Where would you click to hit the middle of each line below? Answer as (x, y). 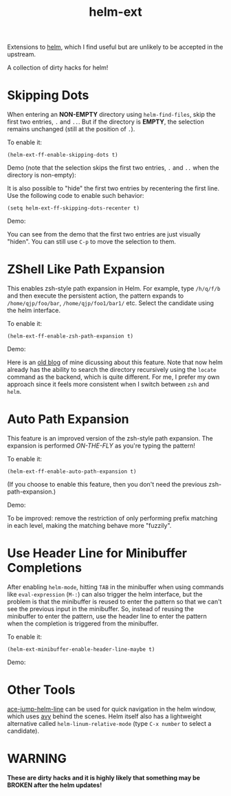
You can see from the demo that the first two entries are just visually (104, 234)
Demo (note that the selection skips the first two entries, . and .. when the (113, 168)
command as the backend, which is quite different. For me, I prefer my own (113, 377)
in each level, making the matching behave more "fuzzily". (89, 526)
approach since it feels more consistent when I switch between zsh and (108, 384)
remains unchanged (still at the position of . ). (71, 129)
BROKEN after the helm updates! (55, 785)
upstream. (22, 54)
